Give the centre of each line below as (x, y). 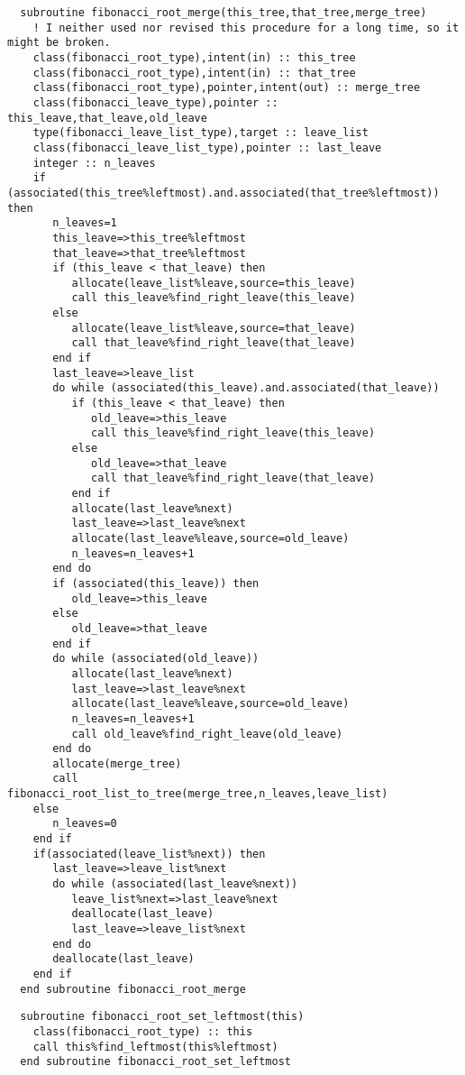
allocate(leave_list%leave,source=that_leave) (214, 328)
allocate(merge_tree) (117, 763)
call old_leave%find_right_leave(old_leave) (207, 734)
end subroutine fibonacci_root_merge (133, 989)
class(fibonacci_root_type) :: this (143, 1031)
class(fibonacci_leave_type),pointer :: (155, 102)
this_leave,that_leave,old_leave (107, 118)
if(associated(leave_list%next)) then (149, 854)
